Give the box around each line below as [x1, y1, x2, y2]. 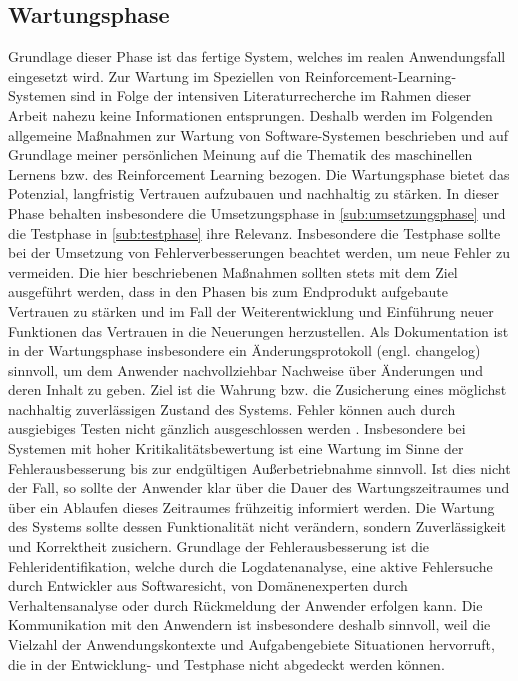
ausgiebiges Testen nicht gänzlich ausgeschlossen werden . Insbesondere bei [8, 418, 466, 439]
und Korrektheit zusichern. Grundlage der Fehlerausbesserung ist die [8, 536, 429, 557]
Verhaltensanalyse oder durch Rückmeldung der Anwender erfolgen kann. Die [8, 594, 483, 615]
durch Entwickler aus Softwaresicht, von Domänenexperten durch [8, 575, 408, 596]
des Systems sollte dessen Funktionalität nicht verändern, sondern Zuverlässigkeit [8, 516, 507, 537]
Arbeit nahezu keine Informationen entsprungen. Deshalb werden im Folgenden [8, 104, 493, 125]
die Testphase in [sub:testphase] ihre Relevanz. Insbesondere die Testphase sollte [8, 222, 501, 243]
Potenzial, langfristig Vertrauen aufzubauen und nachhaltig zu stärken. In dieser [8, 183, 500, 204]
